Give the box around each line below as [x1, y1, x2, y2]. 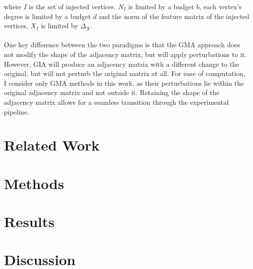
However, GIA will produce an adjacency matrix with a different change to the [4, 58, 239, 69]
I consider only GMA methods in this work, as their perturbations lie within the [4, 77, 244, 88]
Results [4, 211, 55, 231]
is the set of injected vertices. [29, 1, 116, 11]
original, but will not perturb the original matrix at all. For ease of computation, [4, 68, 245, 78]
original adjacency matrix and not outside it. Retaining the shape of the [4, 87, 219, 97]
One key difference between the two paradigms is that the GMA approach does [4, 39, 240, 50]
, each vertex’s [199, 1, 242, 11]
